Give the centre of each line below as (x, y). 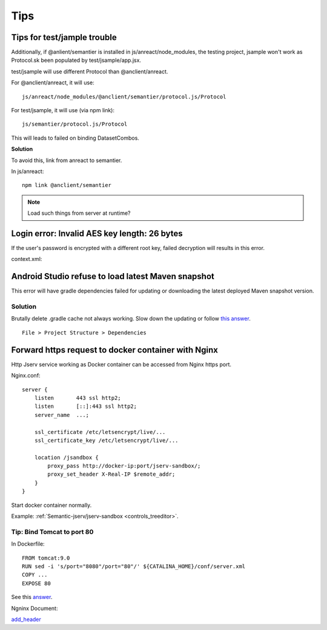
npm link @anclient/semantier (67, 185)
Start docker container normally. (51, 505)
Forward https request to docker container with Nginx (114, 350)
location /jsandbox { (67, 457)
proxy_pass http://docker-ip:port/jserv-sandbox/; (124, 466)
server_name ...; (62, 415)
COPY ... (35, 575)
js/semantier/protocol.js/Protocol (75, 124)
